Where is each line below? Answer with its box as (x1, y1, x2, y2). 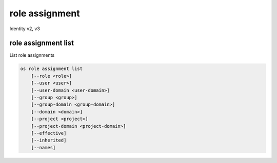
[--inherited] (31, 137, 67, 143)
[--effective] (31, 130, 67, 136)
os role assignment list (20, 66, 83, 72)
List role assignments (9, 52, 55, 58)
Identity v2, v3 (9, 26, 41, 32)
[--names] (31, 145, 56, 150)
